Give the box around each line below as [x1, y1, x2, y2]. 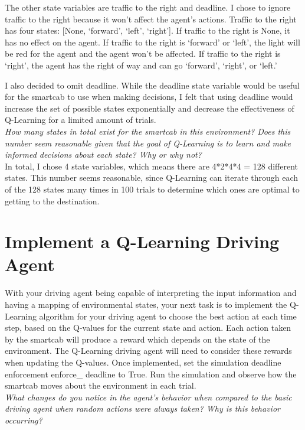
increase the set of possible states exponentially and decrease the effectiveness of [5, 102, 294, 114]
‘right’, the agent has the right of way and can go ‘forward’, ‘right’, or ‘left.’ [5, 58, 277, 71]
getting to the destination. [5, 194, 100, 207]
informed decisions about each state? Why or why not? [5, 148, 202, 161]
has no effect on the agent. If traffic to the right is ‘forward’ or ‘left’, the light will [5, 35, 300, 48]
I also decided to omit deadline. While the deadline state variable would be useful [5, 79, 300, 91]
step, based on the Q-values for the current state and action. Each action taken [5, 321, 291, 334]
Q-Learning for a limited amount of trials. [5, 113, 156, 126]
